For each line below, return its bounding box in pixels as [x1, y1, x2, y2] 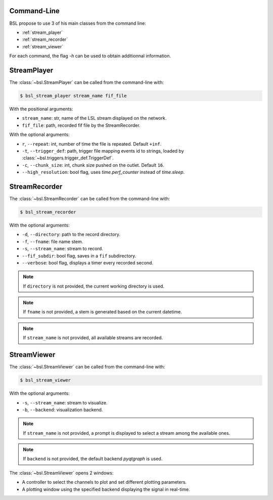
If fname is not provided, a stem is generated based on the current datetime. [23, 309, 182, 315]
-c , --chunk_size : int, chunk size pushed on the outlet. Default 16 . [22, 162, 164, 168]
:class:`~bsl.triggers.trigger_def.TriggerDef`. [22, 155, 114, 161]
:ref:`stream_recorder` [22, 36, 68, 42]
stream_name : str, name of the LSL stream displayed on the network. [22, 115, 167, 121]
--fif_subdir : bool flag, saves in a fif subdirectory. [22, 253, 136, 259]
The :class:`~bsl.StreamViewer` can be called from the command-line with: [9, 364, 165, 370]
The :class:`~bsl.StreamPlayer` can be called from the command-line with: [9, 79, 164, 85]
